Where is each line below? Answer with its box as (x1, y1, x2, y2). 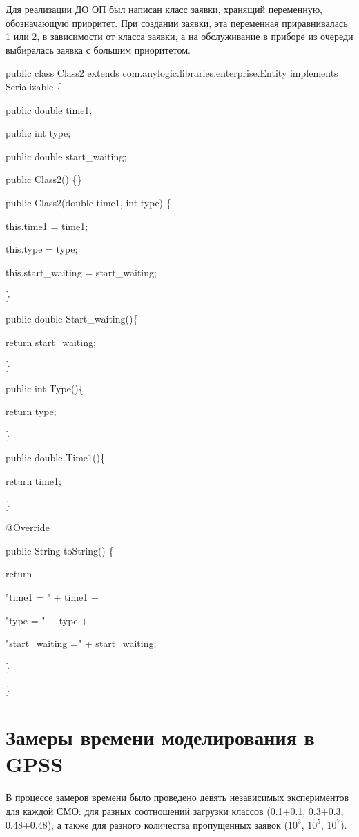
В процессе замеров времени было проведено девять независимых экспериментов (6, 790, 349, 805)
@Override (6, 520, 50, 535)
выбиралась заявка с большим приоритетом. (6, 42, 191, 57)
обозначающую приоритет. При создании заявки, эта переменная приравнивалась (6, 15, 348, 30)
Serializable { (6, 79, 61, 93)
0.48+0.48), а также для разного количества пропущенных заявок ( (6, 817, 288, 831)
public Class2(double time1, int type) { (6, 195, 171, 209)
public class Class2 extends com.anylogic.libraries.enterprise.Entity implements (6, 66, 338, 80)
